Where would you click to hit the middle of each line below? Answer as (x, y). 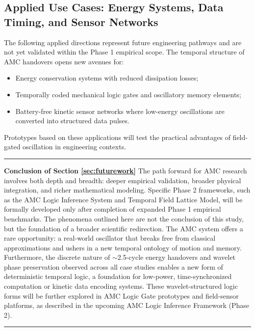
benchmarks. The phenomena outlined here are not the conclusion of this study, (124, 218)
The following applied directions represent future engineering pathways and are (123, 42)
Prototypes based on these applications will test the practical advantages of (117, 137)
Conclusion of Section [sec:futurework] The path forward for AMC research (126, 170)
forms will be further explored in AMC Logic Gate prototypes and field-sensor (121, 295)
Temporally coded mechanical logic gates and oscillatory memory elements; (128, 94)
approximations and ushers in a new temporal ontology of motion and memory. (123, 247)
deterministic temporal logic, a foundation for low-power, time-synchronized (118, 276)
